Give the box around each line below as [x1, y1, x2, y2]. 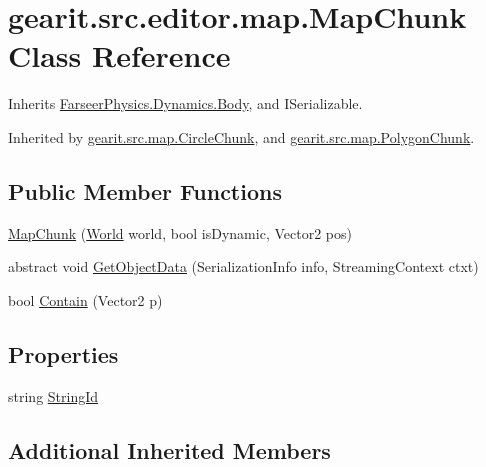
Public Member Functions [8, 175, 282, 206]
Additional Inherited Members [8, 434, 331, 465]
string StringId [8, 385, 99, 406]
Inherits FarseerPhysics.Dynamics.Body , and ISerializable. [8, 93, 363, 114]
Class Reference [8, 35, 231, 76]
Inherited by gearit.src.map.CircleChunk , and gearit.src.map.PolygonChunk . [8, 126, 475, 147]
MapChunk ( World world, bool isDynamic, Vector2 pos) [8, 222, 352, 243]
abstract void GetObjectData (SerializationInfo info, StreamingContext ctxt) [8, 256, 479, 277]
